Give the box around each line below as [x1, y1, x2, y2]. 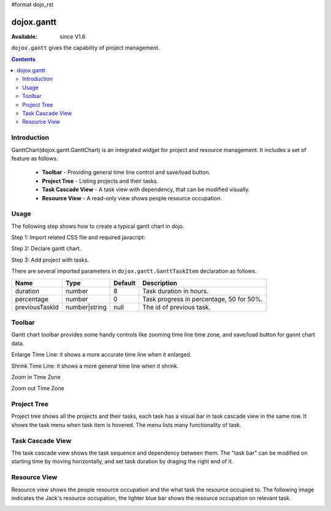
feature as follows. [11, 154, 58, 162]
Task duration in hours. [142, 287, 209, 295]
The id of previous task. [142, 303, 211, 311]
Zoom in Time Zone [11, 373, 61, 380]
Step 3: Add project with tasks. [11, 256, 89, 263]
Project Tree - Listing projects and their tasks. [42, 177, 159, 184]
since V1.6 [59, 32, 86, 40]
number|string [65, 303, 107, 311]
